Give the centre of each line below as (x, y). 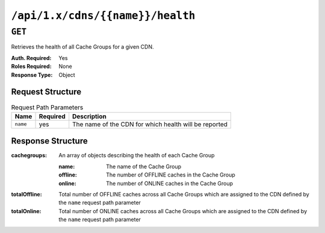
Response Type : (32, 74)
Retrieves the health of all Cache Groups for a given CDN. (82, 47)
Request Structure (46, 92)
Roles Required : (31, 67)
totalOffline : (26, 194)
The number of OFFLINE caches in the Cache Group (171, 175)
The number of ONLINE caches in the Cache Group (170, 183)
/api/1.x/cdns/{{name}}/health (103, 16)
